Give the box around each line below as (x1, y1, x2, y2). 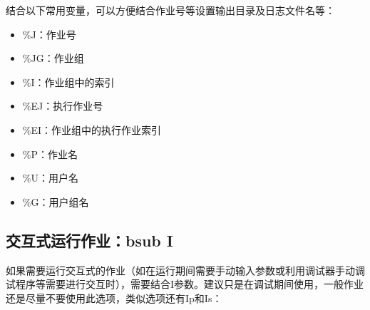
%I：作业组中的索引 (22, 74, 115, 89)
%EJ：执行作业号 (22, 98, 103, 113)
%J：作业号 (22, 26, 76, 41)
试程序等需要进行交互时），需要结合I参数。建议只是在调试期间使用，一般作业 (6, 277, 364, 291)
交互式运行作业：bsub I (6, 229, 173, 251)
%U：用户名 (22, 170, 78, 185)
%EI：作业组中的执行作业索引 (22, 122, 162, 137)
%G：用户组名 (22, 194, 89, 209)
